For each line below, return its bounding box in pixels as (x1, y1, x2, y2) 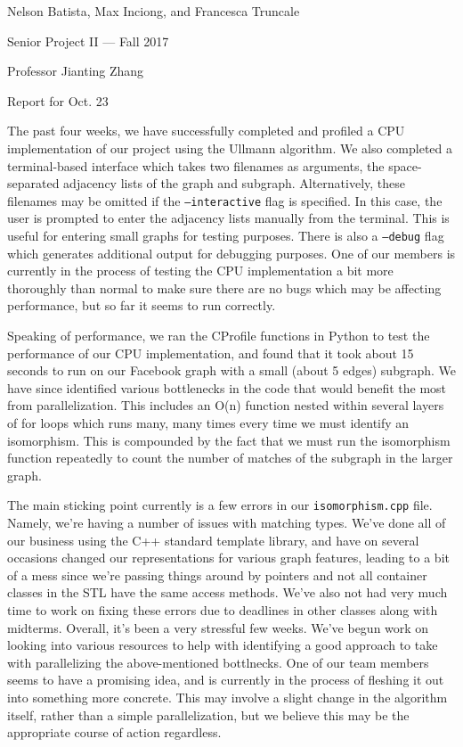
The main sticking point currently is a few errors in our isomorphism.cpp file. (7, 496, 433, 514)
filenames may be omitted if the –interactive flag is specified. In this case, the (7, 191, 443, 209)
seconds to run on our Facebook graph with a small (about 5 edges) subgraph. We (7, 361, 456, 380)
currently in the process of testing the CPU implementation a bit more (7, 261, 394, 280)
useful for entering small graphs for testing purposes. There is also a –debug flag (7, 226, 444, 244)
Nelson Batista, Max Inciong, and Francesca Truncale (7, 2, 300, 20)
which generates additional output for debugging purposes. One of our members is (7, 243, 456, 262)
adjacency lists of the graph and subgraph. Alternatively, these (63, 174, 406, 193)
